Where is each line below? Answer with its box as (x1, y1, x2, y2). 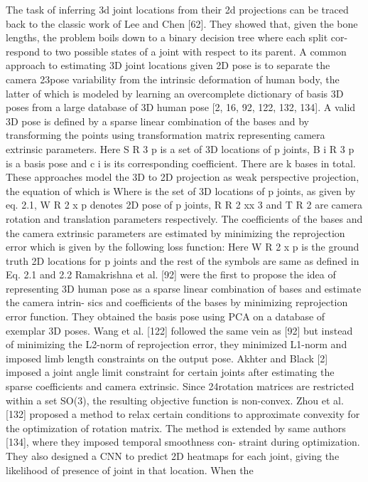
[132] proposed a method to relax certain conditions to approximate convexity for (6, 407, 360, 421)
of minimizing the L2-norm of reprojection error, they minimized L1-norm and (6, 337, 347, 352)
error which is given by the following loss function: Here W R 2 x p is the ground (6, 239, 359, 254)
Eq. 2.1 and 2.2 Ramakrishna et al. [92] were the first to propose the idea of (6, 267, 336, 282)
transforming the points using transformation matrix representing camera (6, 127, 325, 142)
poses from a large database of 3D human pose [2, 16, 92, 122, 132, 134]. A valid (6, 100, 356, 115)
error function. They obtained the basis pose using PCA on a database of (6, 309, 325, 324)
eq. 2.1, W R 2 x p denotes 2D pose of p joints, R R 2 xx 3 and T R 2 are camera (6, 197, 363, 212)
